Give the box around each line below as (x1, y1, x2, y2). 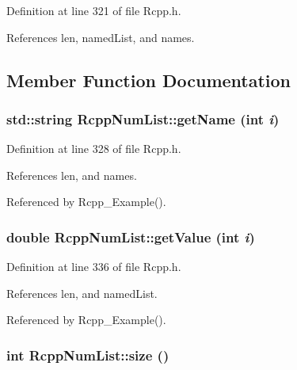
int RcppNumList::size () (6, 345, 169, 364)
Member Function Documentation (6, 67, 291, 92)
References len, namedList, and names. (6, 29, 195, 45)
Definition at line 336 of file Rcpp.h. (6, 258, 181, 275)
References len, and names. (6, 166, 137, 183)
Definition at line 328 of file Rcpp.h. (6, 140, 181, 157)
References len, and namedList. (6, 284, 158, 301)
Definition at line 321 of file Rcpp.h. (6, 2, 181, 18)
